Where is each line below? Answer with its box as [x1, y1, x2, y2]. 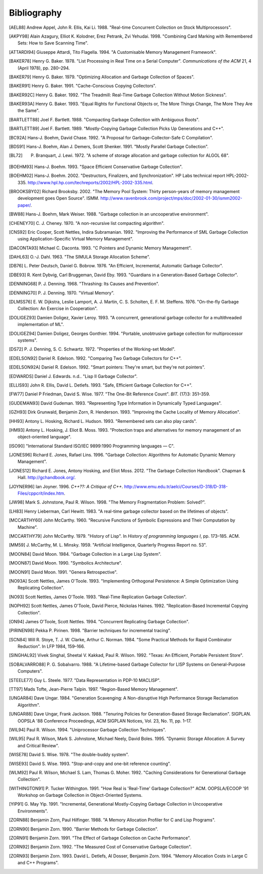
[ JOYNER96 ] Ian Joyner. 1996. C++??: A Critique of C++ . [9, 483, 123, 489]
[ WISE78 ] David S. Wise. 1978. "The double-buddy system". [9, 752, 129, 758]
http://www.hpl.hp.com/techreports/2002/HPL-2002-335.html [27, 179, 152, 185]
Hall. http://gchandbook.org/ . [18, 475, 76, 481]
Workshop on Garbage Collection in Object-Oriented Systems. [18, 792, 143, 798]
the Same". [18, 108, 40, 113]
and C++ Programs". [18, 860, 59, 866]
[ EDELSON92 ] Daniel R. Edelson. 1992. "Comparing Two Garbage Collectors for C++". [9, 355, 182, 361]
